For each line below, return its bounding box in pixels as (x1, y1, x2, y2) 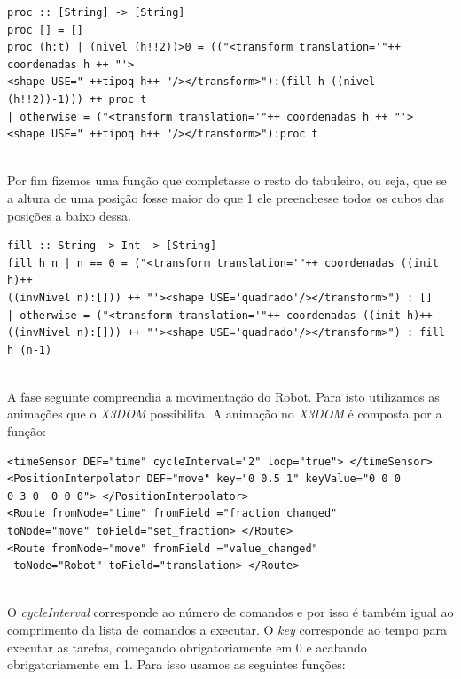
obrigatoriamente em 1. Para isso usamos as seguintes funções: (7, 655, 346, 674)
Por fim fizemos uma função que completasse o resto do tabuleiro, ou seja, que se (7, 171, 447, 190)
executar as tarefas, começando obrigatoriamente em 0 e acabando (7, 637, 367, 656)
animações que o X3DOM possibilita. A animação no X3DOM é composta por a (7, 404, 442, 423)
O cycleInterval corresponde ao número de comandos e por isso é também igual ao (7, 603, 454, 621)
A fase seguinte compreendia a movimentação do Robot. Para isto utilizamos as (7, 386, 440, 405)
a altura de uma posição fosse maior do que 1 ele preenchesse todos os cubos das (7, 188, 445, 207)
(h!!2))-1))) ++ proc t (7, 92, 147, 105)
